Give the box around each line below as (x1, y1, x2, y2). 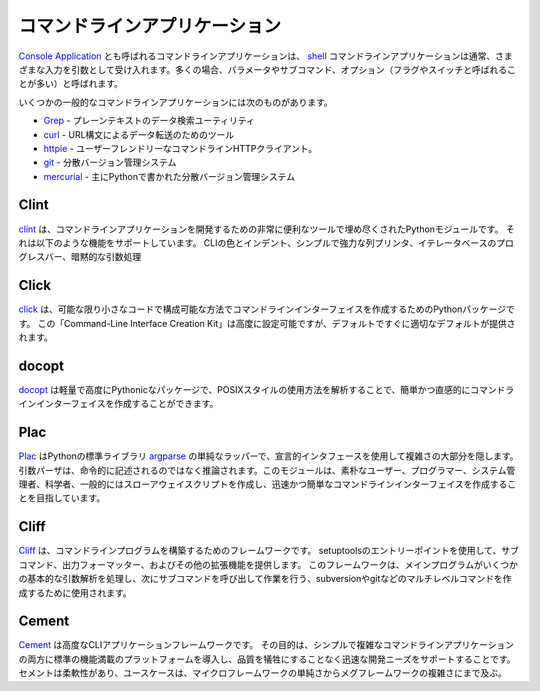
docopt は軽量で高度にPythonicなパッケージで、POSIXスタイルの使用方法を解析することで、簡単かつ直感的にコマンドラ (18, 383, 515, 395)
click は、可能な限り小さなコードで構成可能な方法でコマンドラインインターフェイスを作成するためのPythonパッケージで (18, 303, 515, 315)
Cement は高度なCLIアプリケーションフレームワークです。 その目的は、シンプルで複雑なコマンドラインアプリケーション (18, 639, 515, 651)
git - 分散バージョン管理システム (43, 156, 177, 169)
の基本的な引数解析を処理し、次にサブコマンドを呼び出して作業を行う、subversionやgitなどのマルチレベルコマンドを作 (18, 573, 512, 585)
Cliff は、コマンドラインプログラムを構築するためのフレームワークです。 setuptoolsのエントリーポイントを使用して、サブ (18, 545, 519, 557)
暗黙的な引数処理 (70, 251, 142, 263)
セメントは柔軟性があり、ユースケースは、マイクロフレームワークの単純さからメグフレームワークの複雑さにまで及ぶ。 (18, 667, 507, 679)
